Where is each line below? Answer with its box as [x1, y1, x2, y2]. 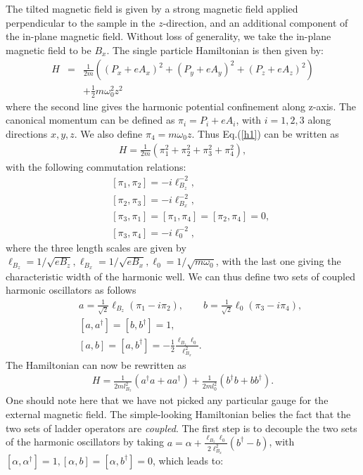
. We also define [74, 126, 143, 141]
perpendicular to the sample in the [6, 15, 155, 30]
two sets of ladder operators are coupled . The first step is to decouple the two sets [6, 420, 357, 435]
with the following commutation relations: [6, 159, 186, 174]
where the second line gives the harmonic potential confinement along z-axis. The [6, 98, 357, 113]
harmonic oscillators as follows [6, 282, 136, 297]
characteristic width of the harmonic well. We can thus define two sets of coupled [6, 268, 355, 283]
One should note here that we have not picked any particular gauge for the [6, 393, 329, 408]
